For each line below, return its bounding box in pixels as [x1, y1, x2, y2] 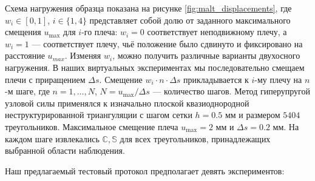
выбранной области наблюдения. [5, 144, 125, 157]
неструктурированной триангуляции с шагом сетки [5, 108, 192, 121]
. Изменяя [64, 49, 101, 62]
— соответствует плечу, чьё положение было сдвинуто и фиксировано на [32, 37, 303, 50]
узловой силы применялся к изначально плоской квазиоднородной [5, 96, 249, 109]
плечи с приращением [5, 73, 86, 85]
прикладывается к [183, 73, 249, 85]
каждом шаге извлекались [5, 132, 100, 145]
